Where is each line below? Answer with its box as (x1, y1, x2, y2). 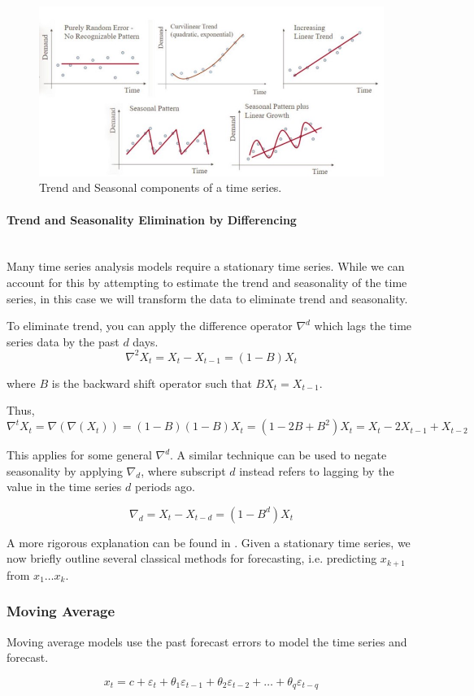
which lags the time (314, 317, 412, 334)
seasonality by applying (7, 462, 123, 479)
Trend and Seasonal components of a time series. (39, 179, 282, 196)
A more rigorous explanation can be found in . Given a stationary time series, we (7, 533, 411, 550)
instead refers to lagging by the (239, 462, 394, 479)
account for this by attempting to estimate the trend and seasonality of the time (7, 273, 407, 290)
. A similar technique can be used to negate (170, 446, 387, 463)
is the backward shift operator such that (51, 374, 252, 391)
